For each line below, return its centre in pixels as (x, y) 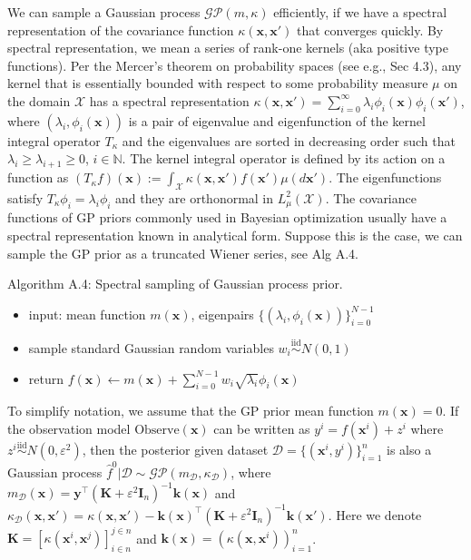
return (46, 378)
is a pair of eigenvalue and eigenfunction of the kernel (277, 120)
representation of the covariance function (121, 29)
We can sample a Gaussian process (104, 12)
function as (38, 177)
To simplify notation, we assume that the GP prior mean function (191, 411)
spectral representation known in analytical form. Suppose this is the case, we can (235, 235)
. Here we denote (375, 514)
